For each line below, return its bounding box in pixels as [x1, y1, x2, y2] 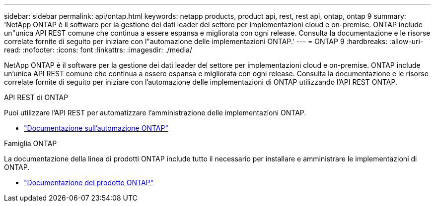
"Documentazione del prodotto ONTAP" [24, 178, 154, 187]
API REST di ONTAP [4, 93, 69, 102]
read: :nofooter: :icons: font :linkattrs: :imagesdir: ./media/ [4, 46, 192, 54]
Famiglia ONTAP [4, 139, 57, 148]
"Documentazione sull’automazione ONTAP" [24, 124, 168, 132]
